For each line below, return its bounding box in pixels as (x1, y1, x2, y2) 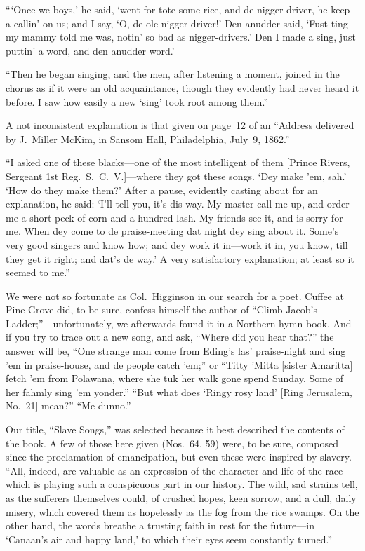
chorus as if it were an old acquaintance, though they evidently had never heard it (6, 80, 359, 95)
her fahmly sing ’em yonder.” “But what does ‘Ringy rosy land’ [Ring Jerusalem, (6, 384, 352, 399)
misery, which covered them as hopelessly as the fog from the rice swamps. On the (6, 504, 359, 519)
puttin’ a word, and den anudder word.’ (6, 43, 175, 57)
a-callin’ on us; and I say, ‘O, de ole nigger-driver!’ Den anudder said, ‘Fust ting (6, 15, 348, 30)
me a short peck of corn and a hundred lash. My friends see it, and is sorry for (6, 210, 343, 224)
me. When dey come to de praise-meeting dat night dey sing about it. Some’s (6, 224, 339, 238)
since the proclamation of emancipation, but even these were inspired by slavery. (6, 449, 352, 464)
